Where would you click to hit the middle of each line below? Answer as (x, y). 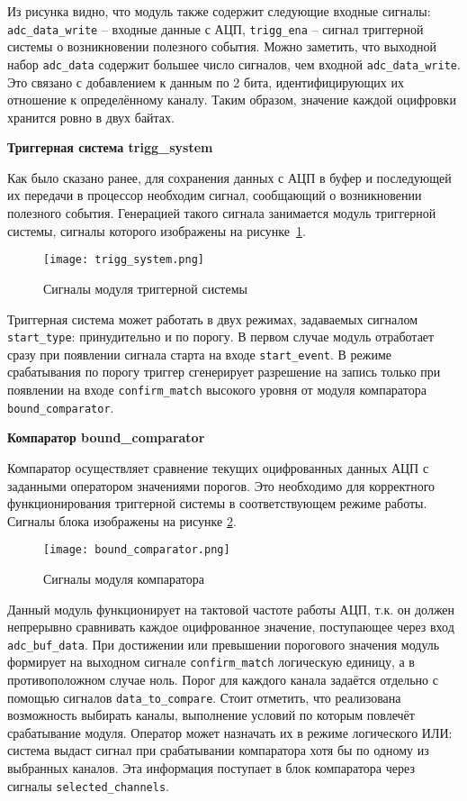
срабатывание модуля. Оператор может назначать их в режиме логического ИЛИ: (230, 732)
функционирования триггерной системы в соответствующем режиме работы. (217, 503)
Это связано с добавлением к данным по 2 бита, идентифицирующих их (206, 82)
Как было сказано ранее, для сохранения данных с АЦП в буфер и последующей (229, 177)
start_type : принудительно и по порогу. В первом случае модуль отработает (221, 337)
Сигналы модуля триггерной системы (145, 288)
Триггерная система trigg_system (110, 147)
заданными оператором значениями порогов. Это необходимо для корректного (221, 485)
